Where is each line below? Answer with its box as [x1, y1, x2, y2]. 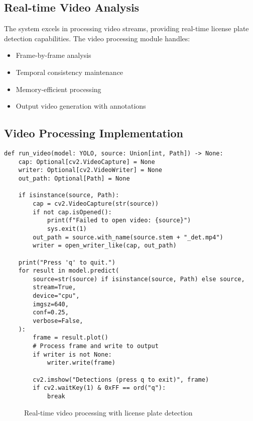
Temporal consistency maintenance [16, 66, 123, 77]
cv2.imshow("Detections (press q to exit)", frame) [33, 376, 209, 383]
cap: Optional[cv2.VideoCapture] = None [18, 158, 155, 165]
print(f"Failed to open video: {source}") [47, 217, 191, 224]
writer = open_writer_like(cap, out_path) [33, 242, 177, 249]
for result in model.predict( [18, 267, 119, 275]
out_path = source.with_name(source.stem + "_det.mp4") [33, 233, 223, 241]
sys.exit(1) [47, 225, 87, 232]
